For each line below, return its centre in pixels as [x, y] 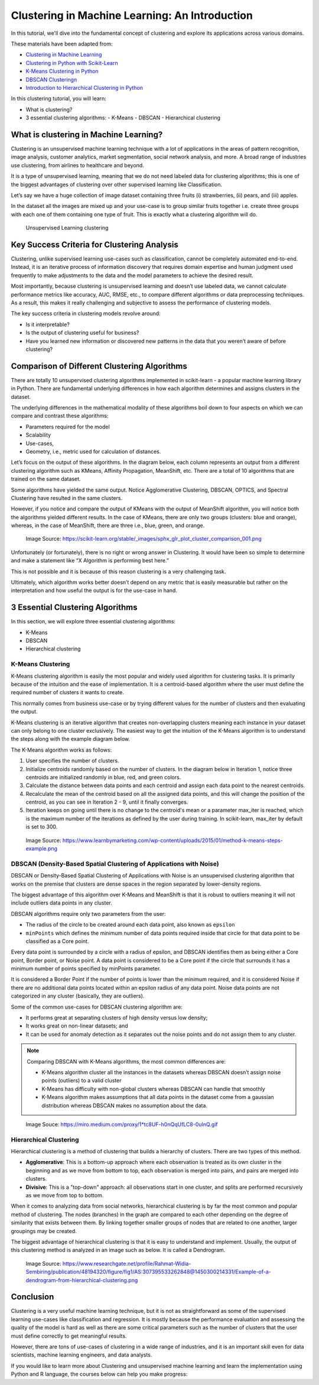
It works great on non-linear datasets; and [77, 1026]
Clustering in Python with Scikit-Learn [72, 63]
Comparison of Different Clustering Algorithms [99, 366]
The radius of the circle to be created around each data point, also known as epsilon [130, 925]
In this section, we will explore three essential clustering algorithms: [93, 622]
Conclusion [32, 1297]
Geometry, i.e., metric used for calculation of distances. [93, 451]
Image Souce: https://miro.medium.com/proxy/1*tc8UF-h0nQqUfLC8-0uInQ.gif [122, 1124]
